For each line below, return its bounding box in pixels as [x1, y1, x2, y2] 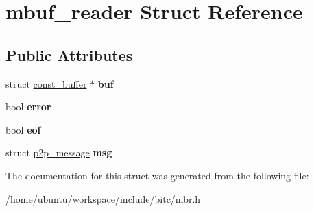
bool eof [5, 122, 41, 136]
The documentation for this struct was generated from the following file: [5, 168, 309, 182]
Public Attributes [5, 44, 133, 65]
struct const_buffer [5, 76, 87, 90]
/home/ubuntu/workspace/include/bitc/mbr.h [5, 191, 201, 206]
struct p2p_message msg [5, 145, 112, 160]
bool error [5, 99, 51, 114]
